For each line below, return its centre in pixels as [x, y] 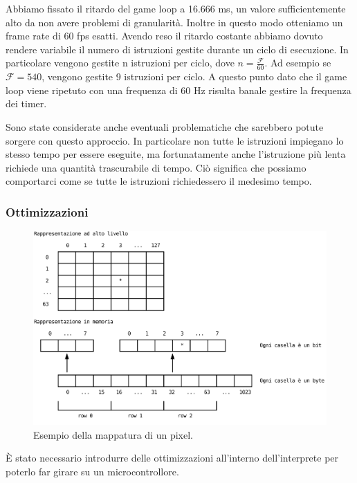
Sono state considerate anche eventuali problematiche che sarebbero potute [165, 126]
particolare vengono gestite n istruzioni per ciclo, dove [120, 63]
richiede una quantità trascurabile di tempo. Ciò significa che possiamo [156, 167]
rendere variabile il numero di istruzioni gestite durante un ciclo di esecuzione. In [177, 49]
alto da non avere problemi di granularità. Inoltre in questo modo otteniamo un [174, 22]
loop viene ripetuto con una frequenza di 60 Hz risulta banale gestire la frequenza [178, 90]
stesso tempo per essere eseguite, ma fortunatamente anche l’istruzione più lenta [176, 154]
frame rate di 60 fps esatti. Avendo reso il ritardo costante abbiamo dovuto [164, 36]
